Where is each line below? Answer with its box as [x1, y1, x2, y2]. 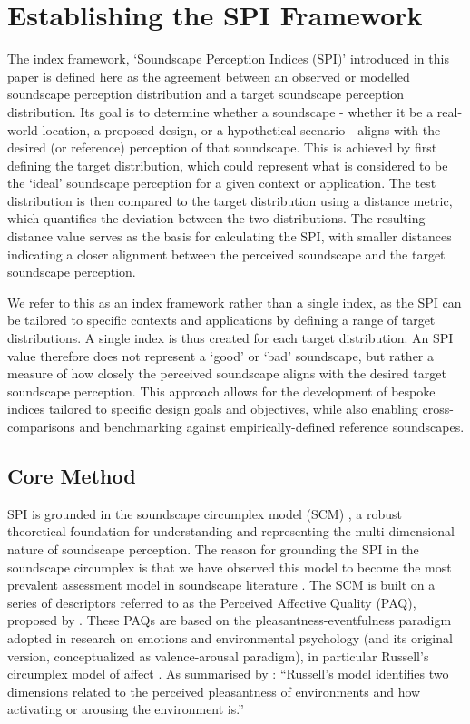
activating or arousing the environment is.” [7, 700, 244, 719]
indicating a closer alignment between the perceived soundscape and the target [7, 244, 446, 263]
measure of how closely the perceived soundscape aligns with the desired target [7, 364, 446, 383]
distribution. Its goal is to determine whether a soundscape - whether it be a [7, 102, 434, 121]
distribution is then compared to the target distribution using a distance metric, [7, 191, 453, 210]
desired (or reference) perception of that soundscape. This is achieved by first [7, 138, 437, 157]
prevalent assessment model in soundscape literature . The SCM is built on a [7, 575, 436, 594]
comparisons [7, 417, 75, 435]
